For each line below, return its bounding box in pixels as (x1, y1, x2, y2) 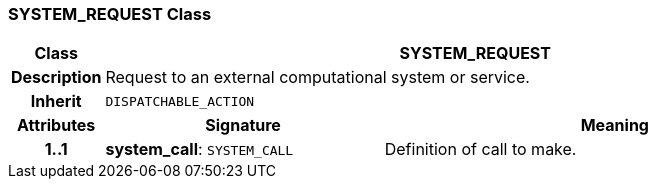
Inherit (30, 91, 82, 112)
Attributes (17, 115, 96, 136)
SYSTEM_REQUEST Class (8, 4, 212, 24)
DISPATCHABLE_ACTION (105, 93, 255, 109)
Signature (205, 115, 281, 136)
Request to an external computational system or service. (105, 67, 530, 88)
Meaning (580, 115, 649, 136)
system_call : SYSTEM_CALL (105, 139, 294, 160)
